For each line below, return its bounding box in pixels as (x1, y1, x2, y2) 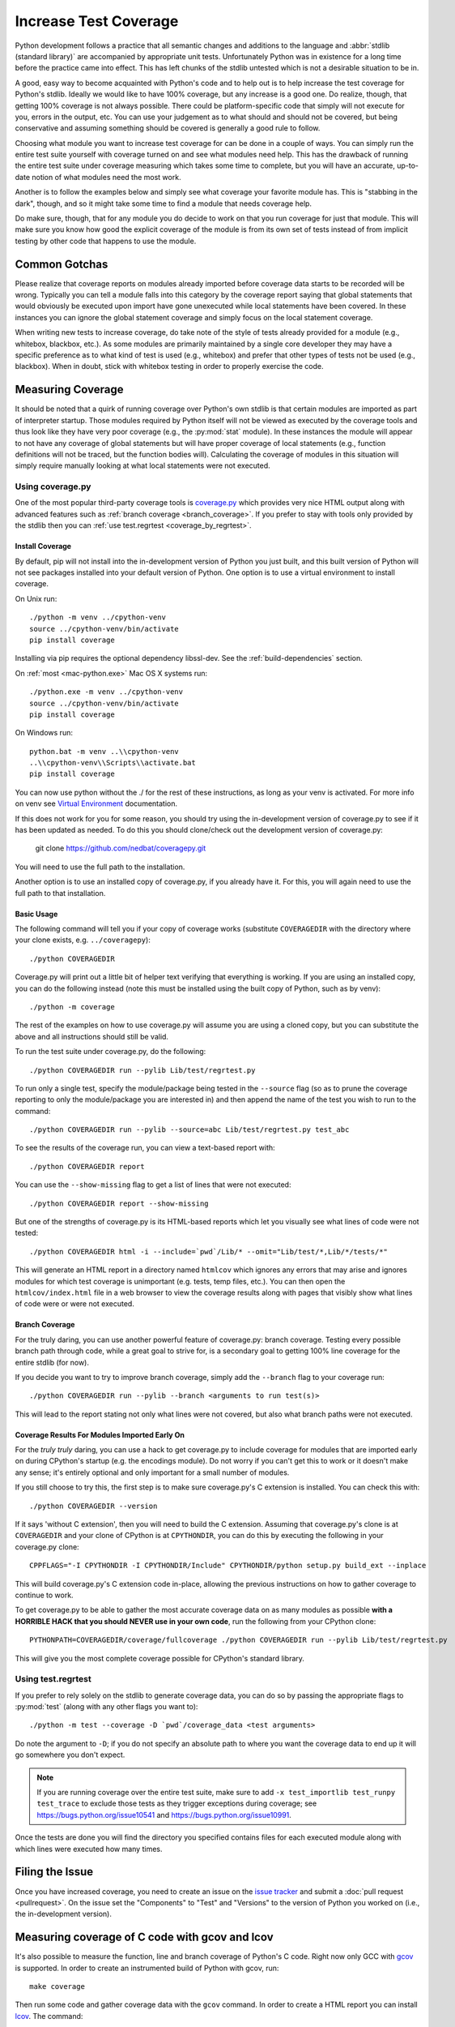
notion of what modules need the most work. (31, 172, 181, 182)
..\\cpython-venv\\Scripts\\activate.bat (29, 758, 196, 768)
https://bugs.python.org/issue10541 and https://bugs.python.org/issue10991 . (36, 1810, 291, 1819)
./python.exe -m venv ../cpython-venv (29, 688, 184, 696)
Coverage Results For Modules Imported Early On (15, 1429, 185, 1439)
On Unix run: (15, 594, 57, 603)
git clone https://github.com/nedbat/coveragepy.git (35, 843, 206, 853)
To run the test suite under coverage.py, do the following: (15, 1047, 206, 1056)
